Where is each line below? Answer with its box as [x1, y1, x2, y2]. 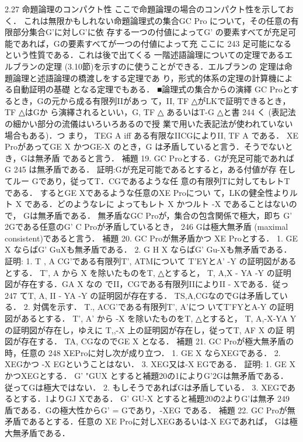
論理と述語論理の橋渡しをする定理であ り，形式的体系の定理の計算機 [12, 71, 277, 84]
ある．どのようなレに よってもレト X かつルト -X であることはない [32, 198, 289, 210]
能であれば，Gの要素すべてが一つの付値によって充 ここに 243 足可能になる [5, 37, 292, 49]
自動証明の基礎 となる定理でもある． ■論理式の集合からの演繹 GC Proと [12, 83, 291, 95]
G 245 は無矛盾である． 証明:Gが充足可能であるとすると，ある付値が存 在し [5, 163, 296, 175]
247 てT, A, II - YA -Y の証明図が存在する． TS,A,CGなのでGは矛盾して [5, 289, 280, 301]
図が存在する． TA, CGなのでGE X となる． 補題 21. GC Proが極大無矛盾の [5, 335, 294, 347]
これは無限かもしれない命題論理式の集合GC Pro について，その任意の [23, 14, 291, 26]
